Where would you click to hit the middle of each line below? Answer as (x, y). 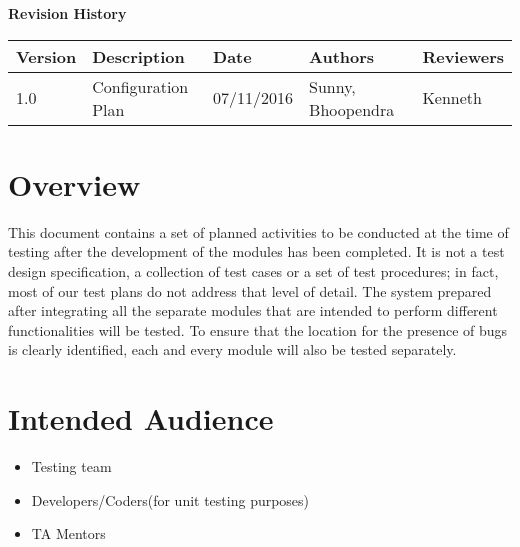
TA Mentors (68, 533)
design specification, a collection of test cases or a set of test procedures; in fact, (253, 270)
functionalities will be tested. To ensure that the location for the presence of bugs (258, 329)
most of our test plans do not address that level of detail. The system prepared (250, 290)
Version (46, 56)
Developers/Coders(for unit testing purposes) (170, 499)
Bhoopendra (352, 109)
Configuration (140, 86)
